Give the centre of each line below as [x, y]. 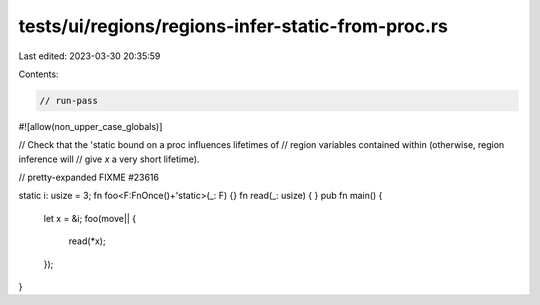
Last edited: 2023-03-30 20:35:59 [89, 56]
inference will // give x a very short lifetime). [109, 159]
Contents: [38, 74]
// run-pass [69, 100]
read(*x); [87, 241]
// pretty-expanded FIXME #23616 [89, 177]
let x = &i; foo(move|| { [90, 218]
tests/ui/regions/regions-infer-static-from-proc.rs [233, 26]
